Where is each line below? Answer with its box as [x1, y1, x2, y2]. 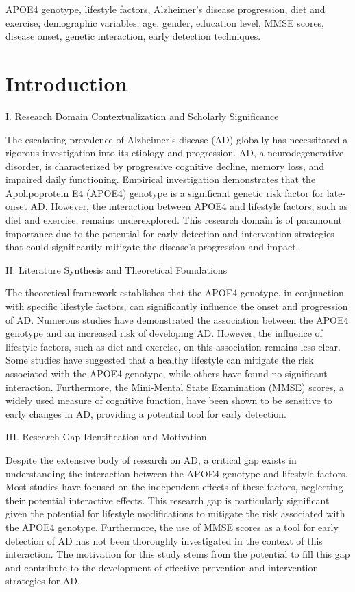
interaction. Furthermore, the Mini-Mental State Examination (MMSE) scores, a [5, 379, 344, 394]
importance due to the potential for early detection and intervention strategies [5, 226, 334, 240]
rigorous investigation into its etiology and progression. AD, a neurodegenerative [5, 145, 344, 160]
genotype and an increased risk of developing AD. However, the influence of [5, 326, 323, 340]
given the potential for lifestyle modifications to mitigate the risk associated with [5, 506, 345, 521]
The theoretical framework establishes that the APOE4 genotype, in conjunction [5, 285, 344, 300]
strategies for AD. [5, 573, 80, 588]
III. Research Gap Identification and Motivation [5, 429, 207, 444]
